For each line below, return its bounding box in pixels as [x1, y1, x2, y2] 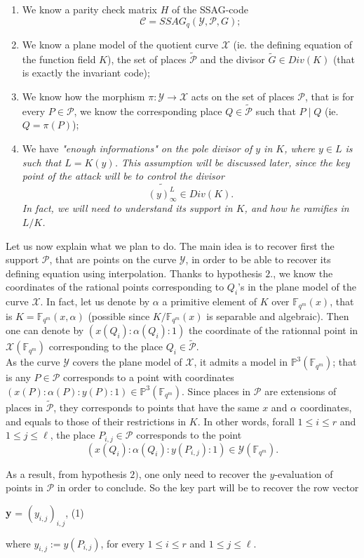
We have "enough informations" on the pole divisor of [22, 141, 252, 156]
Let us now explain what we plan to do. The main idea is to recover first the [6, 238, 335, 253]
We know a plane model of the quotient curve [22, 37, 219, 52]
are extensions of [264, 383, 337, 398]
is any [6, 370, 31, 385]
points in [6, 480, 43, 495]
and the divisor [200, 51, 265, 66]
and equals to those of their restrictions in [6, 413, 187, 428]
